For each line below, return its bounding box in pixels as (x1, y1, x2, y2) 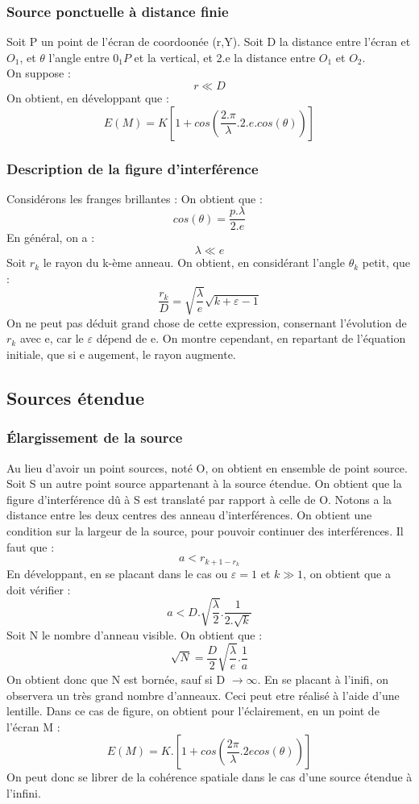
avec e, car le (19, 330, 84, 347)
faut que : (6, 538, 55, 555)
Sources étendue (6, 385, 145, 410)
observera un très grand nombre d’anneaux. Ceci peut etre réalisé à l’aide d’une (6, 686, 400, 703)
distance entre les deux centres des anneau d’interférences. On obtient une (6, 506, 372, 523)
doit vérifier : (6, 581, 71, 598)
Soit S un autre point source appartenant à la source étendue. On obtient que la (6, 475, 402, 492)
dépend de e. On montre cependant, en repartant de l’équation (96, 330, 406, 347)
